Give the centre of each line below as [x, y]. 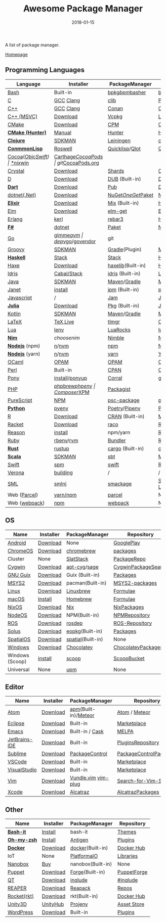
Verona [16, 472]
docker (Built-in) [89, 848]
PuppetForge [132, 872]
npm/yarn [119, 432]
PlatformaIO [84, 856]
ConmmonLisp [25, 148]
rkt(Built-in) [84, 896]
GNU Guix [19, 575]
